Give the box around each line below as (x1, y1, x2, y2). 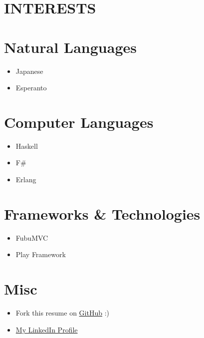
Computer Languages (4, 111, 154, 132)
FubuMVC (15, 232, 48, 243)
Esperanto (15, 82, 47, 93)
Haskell (15, 140, 38, 151)
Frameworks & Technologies (4, 203, 201, 224)
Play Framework (15, 249, 66, 260)
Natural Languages (4, 36, 137, 57)
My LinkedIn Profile (15, 324, 78, 335)
